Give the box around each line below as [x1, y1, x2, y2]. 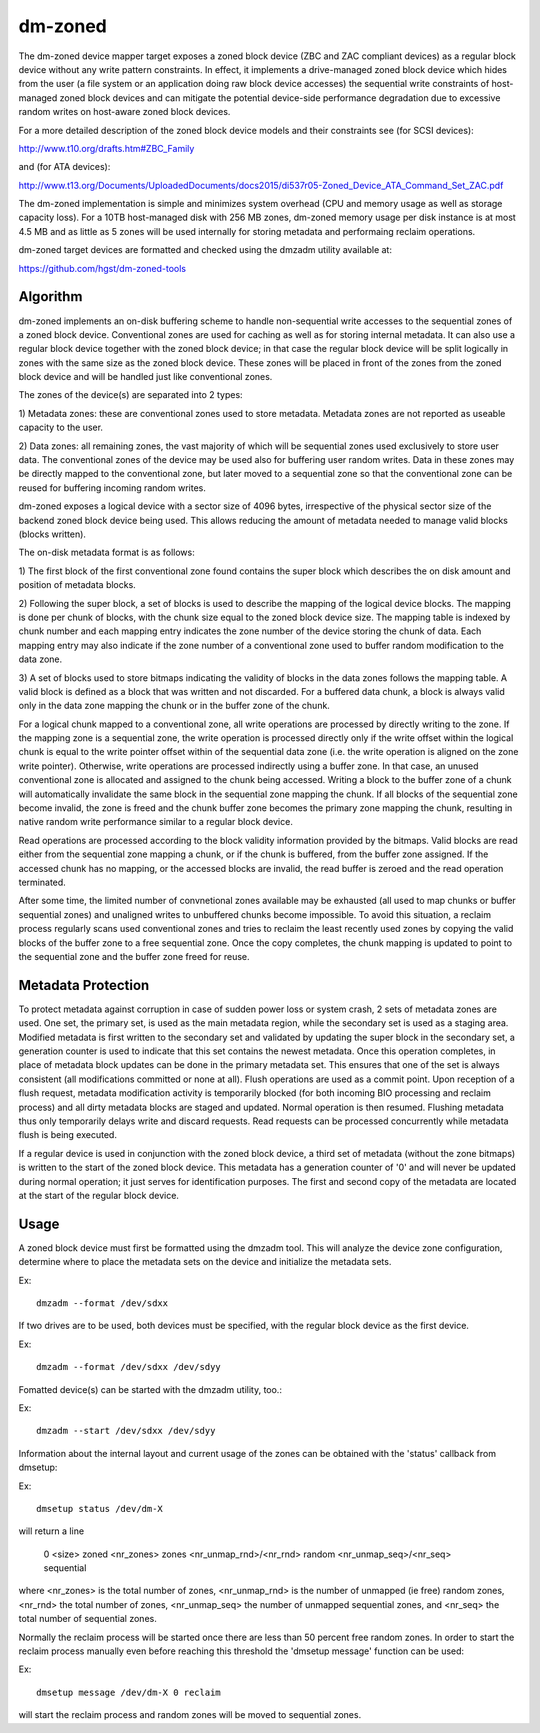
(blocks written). [18, 528, 87, 540]
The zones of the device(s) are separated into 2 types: [18, 389, 244, 401]
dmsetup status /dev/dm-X [36, 1503, 164, 1514]
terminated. [18, 876, 67, 888]
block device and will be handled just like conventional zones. [18, 371, 273, 383]
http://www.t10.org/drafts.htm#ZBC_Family [18, 142, 195, 154]
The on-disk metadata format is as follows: [18, 546, 195, 559]
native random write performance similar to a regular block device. [18, 816, 294, 828]
